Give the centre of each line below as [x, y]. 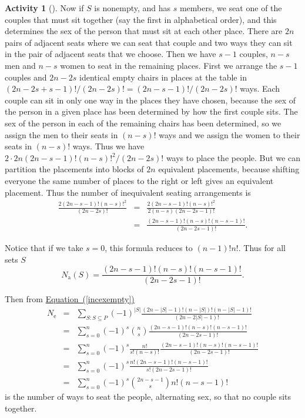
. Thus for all [262, 248]
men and [20, 65]
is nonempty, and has [133, 8]
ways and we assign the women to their [229, 134]
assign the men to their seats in [61, 134]
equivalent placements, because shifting [229, 169]
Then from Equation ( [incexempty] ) [70, 299]
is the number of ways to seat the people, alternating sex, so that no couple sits [148, 397]
